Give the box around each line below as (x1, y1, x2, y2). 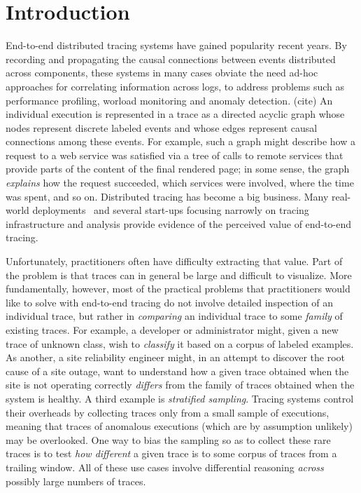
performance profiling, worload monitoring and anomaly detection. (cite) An (6, 93, 333, 107)
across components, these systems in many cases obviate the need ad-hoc (6, 65, 318, 80)
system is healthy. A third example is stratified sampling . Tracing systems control (6, 391, 354, 405)
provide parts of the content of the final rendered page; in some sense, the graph (6, 161, 350, 176)
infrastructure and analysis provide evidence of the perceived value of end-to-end (6, 216, 351, 231)
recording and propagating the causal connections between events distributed (6, 51, 336, 66)
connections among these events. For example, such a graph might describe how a (6, 134, 355, 149)
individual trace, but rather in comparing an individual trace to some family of (6, 309, 343, 323)
